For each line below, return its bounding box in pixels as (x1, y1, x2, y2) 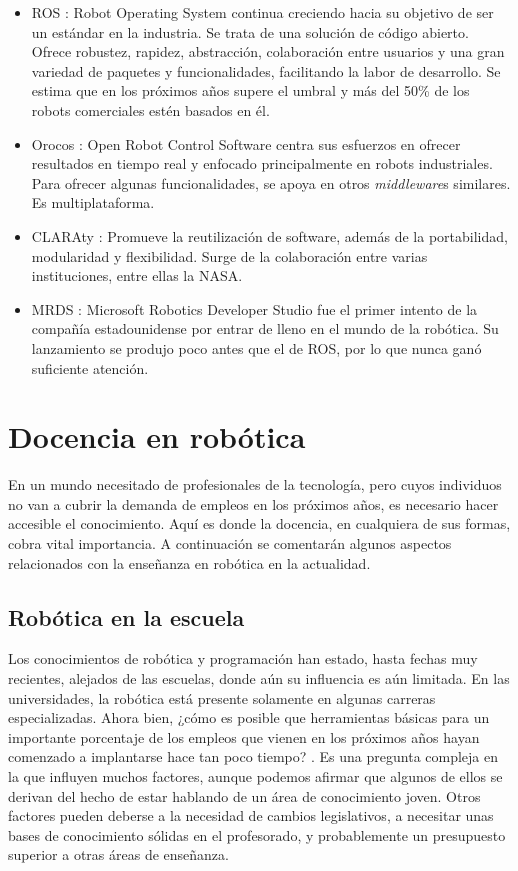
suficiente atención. (31, 357, 149, 378)
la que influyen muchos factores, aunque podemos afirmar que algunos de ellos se (8, 765, 503, 786)
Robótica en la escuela (8, 601, 245, 632)
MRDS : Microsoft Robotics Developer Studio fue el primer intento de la (31, 298, 478, 319)
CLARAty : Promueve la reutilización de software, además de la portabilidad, (31, 225, 508, 246)
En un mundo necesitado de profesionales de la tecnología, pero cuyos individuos (8, 474, 502, 495)
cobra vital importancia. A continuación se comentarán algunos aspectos (8, 533, 452, 553)
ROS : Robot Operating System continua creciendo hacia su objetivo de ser (31, 2, 494, 22)
